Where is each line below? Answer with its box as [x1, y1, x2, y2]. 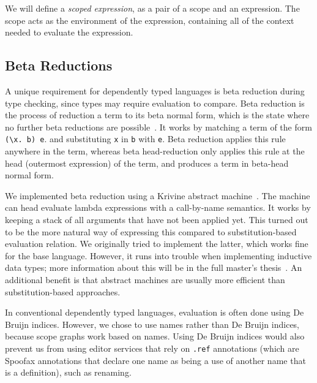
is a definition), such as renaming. [5, 366, 132, 379]
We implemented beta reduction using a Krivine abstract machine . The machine [5, 189, 310, 202]
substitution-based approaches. [5, 285, 121, 298]
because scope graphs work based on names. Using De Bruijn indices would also [5, 330, 305, 343]
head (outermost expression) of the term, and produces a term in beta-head [5, 156, 289, 169]
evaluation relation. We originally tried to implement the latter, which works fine [5, 237, 308, 250]
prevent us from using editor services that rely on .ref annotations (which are [5, 341, 299, 354]
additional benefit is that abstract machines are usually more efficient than [5, 273, 285, 286]
